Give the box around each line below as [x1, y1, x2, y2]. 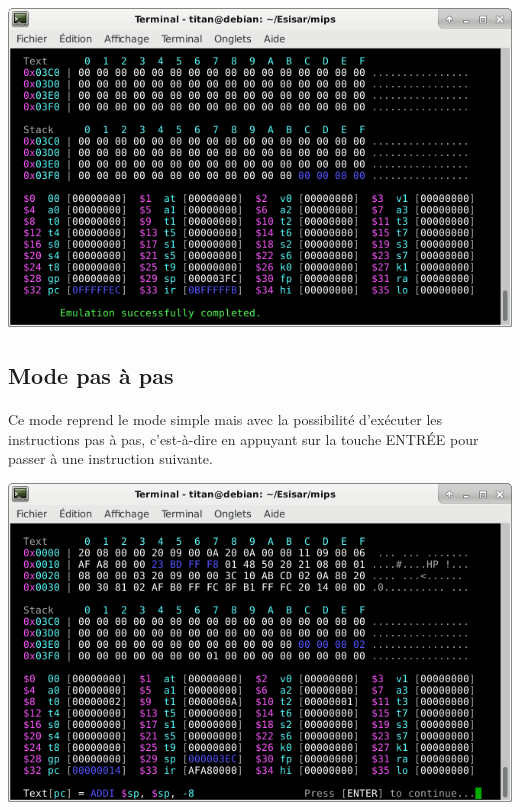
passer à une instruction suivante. [8, 448, 213, 469]
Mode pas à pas [8, 360, 174, 391]
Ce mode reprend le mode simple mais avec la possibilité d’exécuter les [8, 409, 443, 430]
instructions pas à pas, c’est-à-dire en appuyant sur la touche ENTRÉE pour [8, 428, 479, 449]
